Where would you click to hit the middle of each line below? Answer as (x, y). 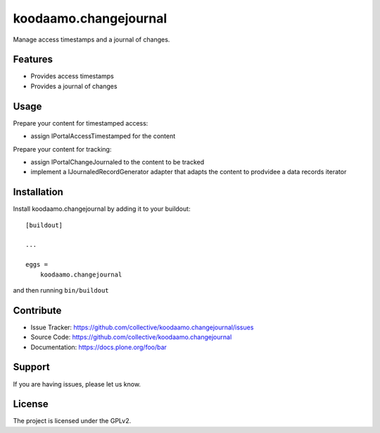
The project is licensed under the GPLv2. (72, 421)
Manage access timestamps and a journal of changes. (91, 39)
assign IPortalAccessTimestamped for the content (103, 136)
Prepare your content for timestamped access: (81, 123)
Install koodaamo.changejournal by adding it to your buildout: (102, 209)
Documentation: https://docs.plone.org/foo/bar (99, 347)
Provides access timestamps (72, 76)
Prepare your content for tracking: (62, 149)
